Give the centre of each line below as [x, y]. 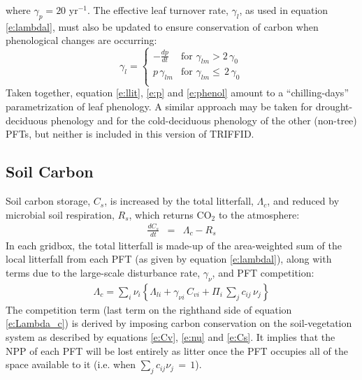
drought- [334, 107]
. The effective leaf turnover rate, [158, 10]
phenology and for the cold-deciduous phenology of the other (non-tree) [204, 120]
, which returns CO [170, 214]
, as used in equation [284, 10]
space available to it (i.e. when [71, 364]
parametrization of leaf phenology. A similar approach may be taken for [159, 107]
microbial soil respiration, [60, 214]
